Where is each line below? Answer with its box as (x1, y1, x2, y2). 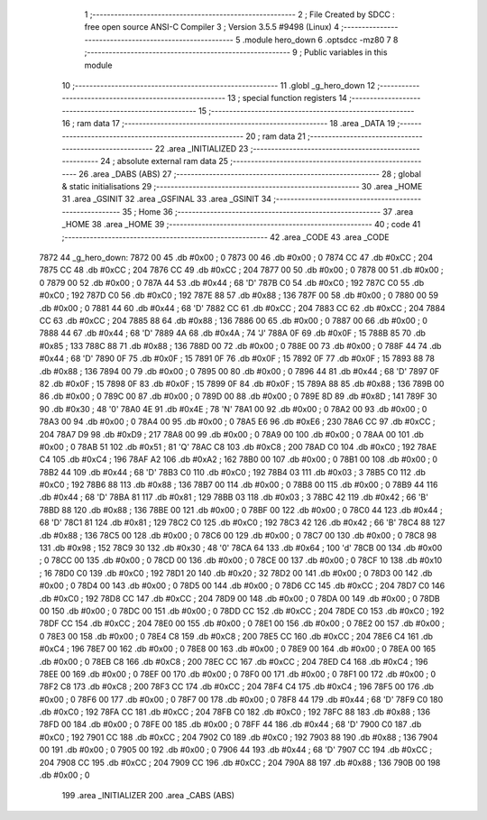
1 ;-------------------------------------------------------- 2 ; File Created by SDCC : (84, 9, 396, 20)
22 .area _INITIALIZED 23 (154, 143, 249, 153)
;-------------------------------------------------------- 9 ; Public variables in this (84, 47, 388, 58)
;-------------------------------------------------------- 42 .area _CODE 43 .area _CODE (61, 231, 390, 243)
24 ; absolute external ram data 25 (100, 156, 229, 167)
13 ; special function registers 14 (226, 93, 347, 104)
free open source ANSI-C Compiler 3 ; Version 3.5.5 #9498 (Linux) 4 (84, 22, 340, 32)
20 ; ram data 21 (244, 131, 306, 142)
